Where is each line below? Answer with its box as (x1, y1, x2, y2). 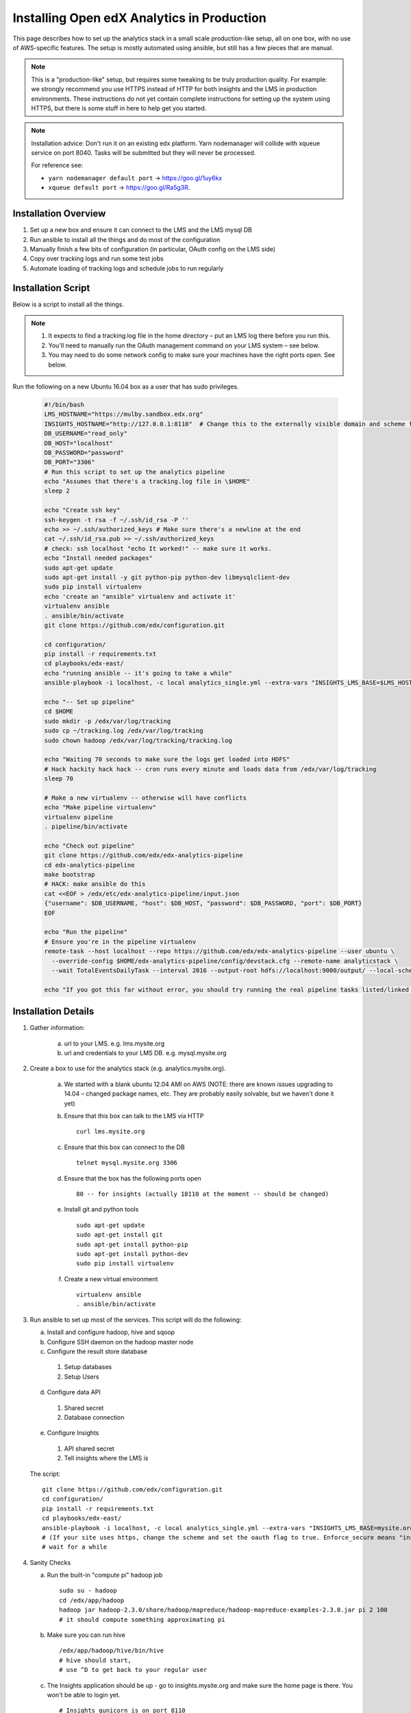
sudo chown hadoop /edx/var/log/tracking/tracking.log (44, 737, 232, 744)
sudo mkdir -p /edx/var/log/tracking (44, 717, 171, 725)
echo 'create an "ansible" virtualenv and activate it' (44, 593, 236, 600)
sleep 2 (44, 487, 70, 495)
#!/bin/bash (44, 401, 85, 408)
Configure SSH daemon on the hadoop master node (47, 1338, 194, 1346)
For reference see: (31, 161, 84, 169)
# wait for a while (42, 1543, 108, 1551)
